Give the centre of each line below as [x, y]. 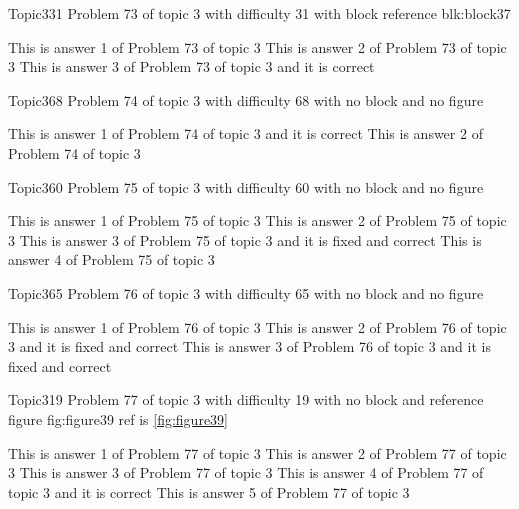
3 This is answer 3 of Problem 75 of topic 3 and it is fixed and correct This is [245, 239]
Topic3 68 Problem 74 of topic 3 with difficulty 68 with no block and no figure [246, 99]
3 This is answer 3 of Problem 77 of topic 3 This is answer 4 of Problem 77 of [246, 472]
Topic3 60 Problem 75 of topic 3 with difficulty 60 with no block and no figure [246, 186]
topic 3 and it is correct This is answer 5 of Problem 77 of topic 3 [209, 491]
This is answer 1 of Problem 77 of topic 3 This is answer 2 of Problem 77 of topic [257, 452]
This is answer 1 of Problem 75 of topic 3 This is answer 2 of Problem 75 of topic [257, 220]
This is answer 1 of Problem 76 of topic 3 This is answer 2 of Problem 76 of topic [257, 326]
